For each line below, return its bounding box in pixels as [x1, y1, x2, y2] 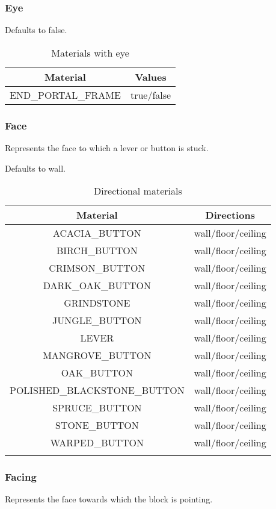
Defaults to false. [5, 23, 67, 36]
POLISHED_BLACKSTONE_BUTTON [10, 383, 185, 398]
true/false [130, 87, 171, 102]
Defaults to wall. [5, 161, 66, 174]
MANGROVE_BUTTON [43, 348, 152, 363]
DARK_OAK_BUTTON [43, 278, 152, 293]
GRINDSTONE [64, 296, 130, 310]
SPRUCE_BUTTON [52, 401, 142, 415]
